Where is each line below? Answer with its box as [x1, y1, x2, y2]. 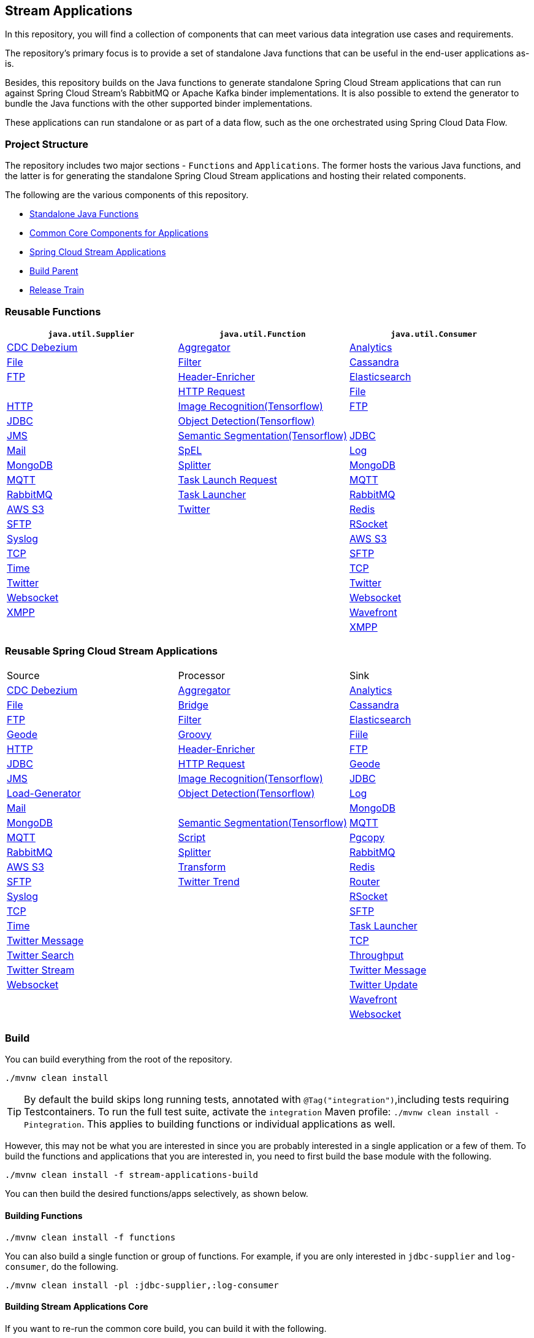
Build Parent [29, 266, 78, 277]
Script [178, 831, 205, 844]
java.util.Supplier [48, 329, 135, 339]
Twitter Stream [7, 963, 75, 976]
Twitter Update [349, 978, 418, 991]
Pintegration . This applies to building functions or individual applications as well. [24, 1118, 395, 1131]
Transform [178, 860, 226, 873]
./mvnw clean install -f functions [5, 1232, 176, 1242]
